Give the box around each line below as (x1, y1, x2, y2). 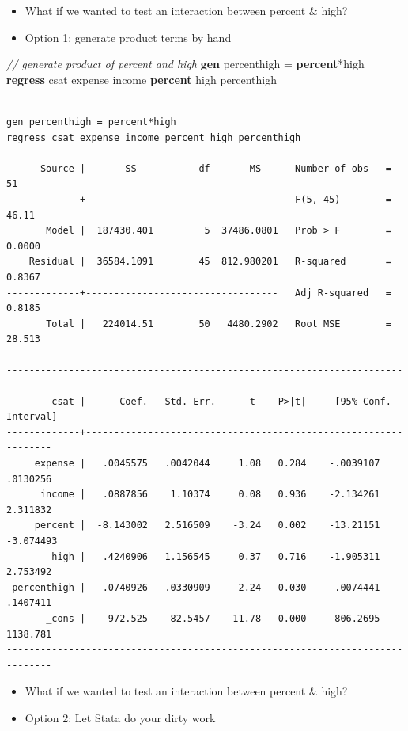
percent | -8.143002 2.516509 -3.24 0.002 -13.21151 (34, 520, 380, 531)
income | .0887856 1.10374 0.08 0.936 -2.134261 (40, 489, 380, 501)
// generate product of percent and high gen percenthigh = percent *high (6, 55, 365, 72)
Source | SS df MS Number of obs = (40, 162, 391, 174)
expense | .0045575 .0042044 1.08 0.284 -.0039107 (34, 458, 380, 470)
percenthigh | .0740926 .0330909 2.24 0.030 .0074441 (12, 581, 380, 593)
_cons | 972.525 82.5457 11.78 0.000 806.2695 (46, 612, 380, 624)
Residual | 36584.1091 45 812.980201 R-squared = (28, 256, 391, 268)
